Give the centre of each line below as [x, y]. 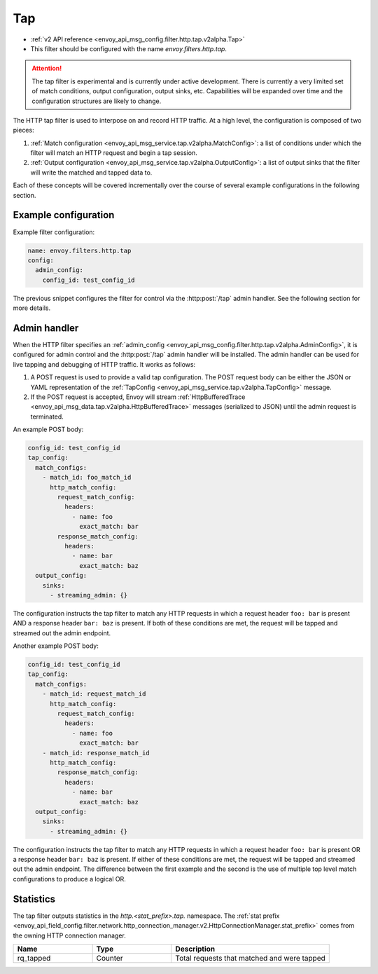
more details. [32, 308]
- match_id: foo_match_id [87, 478]
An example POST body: [48, 429]
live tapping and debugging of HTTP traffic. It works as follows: [104, 364]
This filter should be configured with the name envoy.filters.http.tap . [129, 48]
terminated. [47, 417]
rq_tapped [34, 958]
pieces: [23, 130]
